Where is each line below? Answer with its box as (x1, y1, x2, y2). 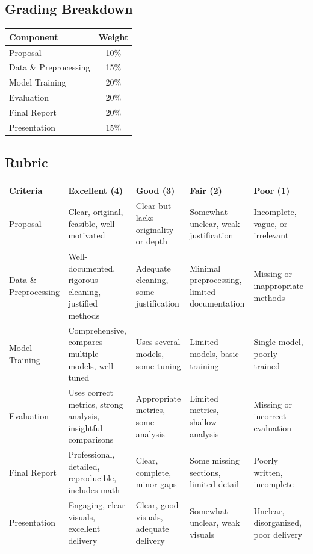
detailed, (68, 459, 100, 472)
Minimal (190, 261, 221, 274)
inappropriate (253, 279, 304, 292)
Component (9, 30, 58, 43)
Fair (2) (190, 184, 222, 196)
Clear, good (135, 498, 179, 511)
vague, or (253, 217, 288, 229)
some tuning (135, 359, 181, 372)
